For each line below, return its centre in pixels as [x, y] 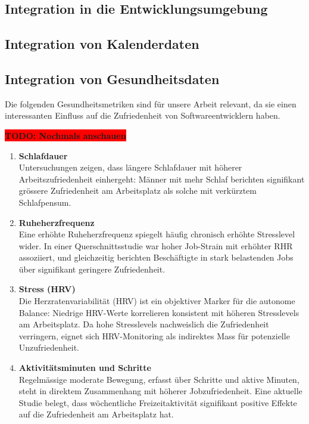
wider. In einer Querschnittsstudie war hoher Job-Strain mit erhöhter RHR [156, 245]
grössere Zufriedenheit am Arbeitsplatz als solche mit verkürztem [138, 191]
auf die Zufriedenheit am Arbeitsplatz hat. [96, 414]
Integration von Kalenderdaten [102, 44]
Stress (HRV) [47, 289]
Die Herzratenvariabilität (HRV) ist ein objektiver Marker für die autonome [157, 301]
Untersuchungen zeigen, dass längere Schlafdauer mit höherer [130, 167]
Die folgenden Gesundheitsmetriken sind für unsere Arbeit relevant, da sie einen [151, 103]
